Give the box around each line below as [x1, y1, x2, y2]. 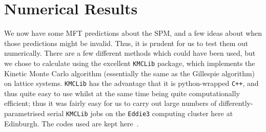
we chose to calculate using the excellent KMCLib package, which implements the [4, 57, 255, 68]
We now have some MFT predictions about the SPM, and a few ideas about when [4, 28, 262, 38]
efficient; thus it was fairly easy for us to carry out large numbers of [4, 98, 217, 108]
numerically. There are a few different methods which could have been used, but [4, 48, 256, 58]
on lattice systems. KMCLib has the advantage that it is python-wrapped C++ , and [4, 78, 259, 89]
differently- [219, 98, 253, 108]
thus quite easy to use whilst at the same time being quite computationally [4, 87, 240, 98]
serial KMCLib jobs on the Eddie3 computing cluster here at [47, 108, 233, 118]
